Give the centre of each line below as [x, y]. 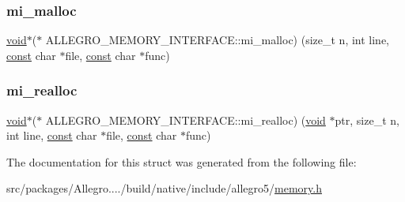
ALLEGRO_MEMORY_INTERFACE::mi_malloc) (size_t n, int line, [218, 40]
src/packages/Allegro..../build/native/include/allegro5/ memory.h [164, 188]
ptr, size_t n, [367, 120]
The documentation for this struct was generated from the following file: [182, 161]
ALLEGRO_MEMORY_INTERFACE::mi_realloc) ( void [185, 120]
